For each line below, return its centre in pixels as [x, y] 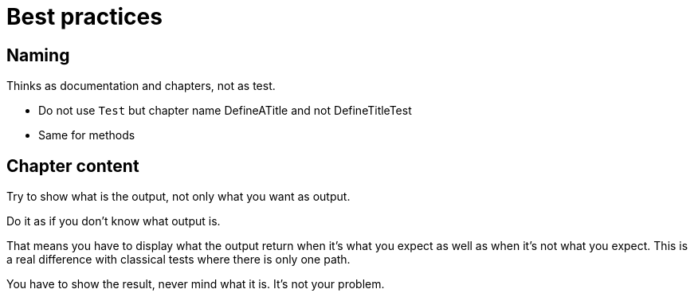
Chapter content [73, 166]
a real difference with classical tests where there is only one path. [178, 260]
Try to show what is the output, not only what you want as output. [178, 197]
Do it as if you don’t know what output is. [114, 221]
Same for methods [87, 135]
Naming [38, 55]
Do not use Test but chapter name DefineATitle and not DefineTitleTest [225, 111]
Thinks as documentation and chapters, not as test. [141, 86]
